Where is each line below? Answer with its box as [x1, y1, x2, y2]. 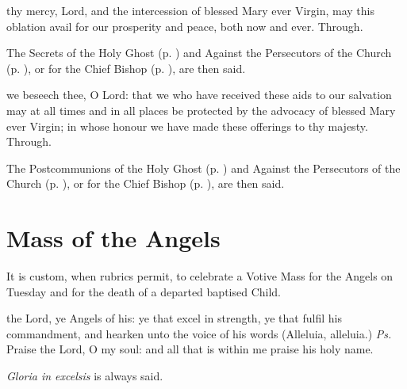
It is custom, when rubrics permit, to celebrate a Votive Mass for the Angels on [6, 268, 394, 284]
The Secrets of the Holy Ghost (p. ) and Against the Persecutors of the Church [6, 44, 392, 61]
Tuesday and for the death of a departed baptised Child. [6, 283, 281, 299]
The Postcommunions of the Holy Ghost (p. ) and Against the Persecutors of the [6, 159, 401, 176]
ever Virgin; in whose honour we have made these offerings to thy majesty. [6, 117, 368, 134]
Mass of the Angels [6, 222, 221, 254]
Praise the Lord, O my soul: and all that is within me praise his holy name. [6, 341, 374, 357]
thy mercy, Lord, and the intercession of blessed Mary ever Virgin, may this [6, 2, 374, 18]
